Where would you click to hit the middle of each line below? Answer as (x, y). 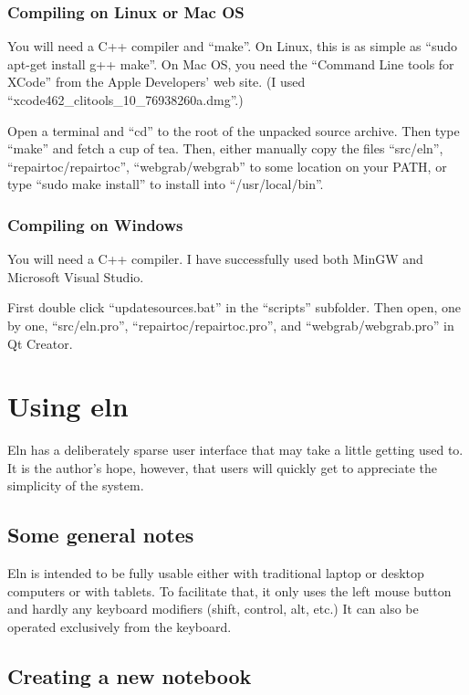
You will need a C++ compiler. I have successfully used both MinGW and (215, 259)
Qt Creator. (40, 343)
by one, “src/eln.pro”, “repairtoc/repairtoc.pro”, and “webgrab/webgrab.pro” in (231, 325)
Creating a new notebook (130, 676)
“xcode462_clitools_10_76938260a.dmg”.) (125, 100)
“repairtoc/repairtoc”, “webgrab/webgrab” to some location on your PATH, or (227, 166)
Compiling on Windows (95, 224)
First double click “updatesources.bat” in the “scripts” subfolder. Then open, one (234, 307)
